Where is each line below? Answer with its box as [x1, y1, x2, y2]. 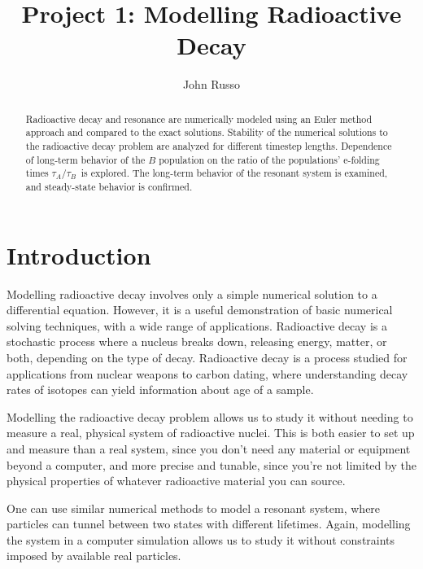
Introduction [7, 238, 151, 271]
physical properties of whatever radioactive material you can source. [7, 472, 346, 489]
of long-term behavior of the [25, 152, 146, 166]
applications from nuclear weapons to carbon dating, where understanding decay [7, 365, 408, 382]
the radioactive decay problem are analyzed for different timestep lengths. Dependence [25, 139, 392, 153]
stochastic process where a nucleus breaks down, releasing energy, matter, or [7, 333, 387, 350]
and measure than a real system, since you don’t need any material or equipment [7, 440, 411, 457]
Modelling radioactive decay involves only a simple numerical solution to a [7, 285, 377, 302]
